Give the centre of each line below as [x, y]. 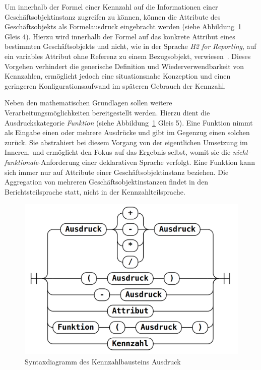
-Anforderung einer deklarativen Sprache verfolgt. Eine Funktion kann [147, 162]
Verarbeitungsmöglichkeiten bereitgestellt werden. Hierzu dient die [107, 112]
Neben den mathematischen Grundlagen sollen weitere [88, 103]
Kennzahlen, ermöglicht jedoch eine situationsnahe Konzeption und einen [118, 76]
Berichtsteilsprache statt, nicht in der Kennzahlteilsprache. [95, 191]
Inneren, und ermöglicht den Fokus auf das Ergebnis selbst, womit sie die [118, 152]
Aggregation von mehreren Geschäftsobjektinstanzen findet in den [107, 182]
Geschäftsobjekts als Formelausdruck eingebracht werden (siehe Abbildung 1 [123, 26]
